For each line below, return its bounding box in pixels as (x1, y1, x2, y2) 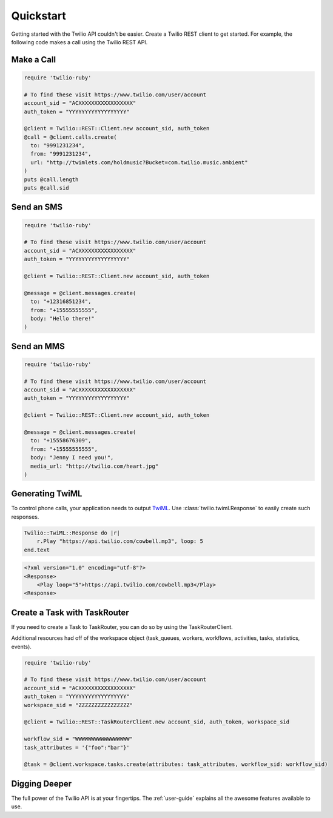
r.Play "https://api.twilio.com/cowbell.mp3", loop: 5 (36, 538, 203, 545)
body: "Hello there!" (30, 315, 95, 322)
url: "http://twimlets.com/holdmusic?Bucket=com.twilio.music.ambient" (30, 159, 248, 166)
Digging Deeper (11, 779, 72, 789)
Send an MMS (11, 341, 65, 351)
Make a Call (11, 55, 56, 65)
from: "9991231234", (30, 150, 92, 158)
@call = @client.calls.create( (24, 133, 118, 141)
